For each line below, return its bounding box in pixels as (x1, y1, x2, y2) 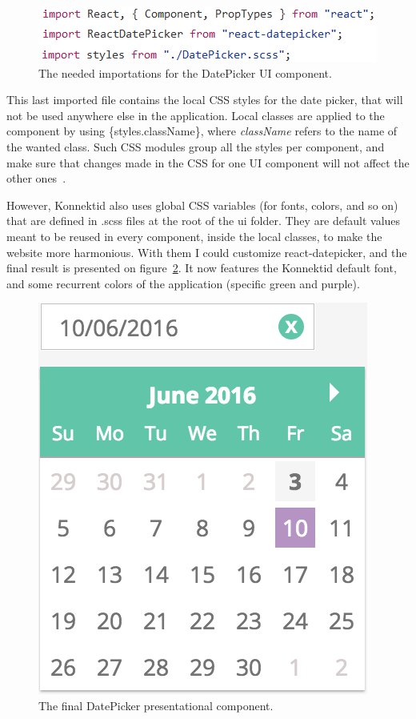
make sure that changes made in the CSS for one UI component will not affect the (6, 154, 410, 171)
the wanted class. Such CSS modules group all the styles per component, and (6, 138, 385, 155)
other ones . (6, 170, 66, 187)
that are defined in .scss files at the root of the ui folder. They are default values (6, 212, 401, 229)
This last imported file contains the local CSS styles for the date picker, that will (6, 91, 403, 108)
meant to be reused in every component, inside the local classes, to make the (6, 227, 382, 244)
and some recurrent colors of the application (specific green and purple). (6, 275, 360, 291)
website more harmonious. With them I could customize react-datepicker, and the (6, 243, 407, 260)
